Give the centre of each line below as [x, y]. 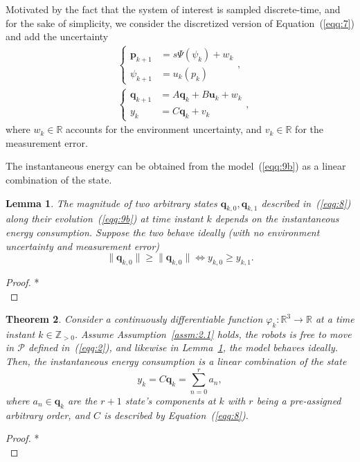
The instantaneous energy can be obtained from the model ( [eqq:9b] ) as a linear [176, 166]
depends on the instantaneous [277, 219]
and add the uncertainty [57, 36]
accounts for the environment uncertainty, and [164, 129]
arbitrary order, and [48, 415]
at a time [335, 319]
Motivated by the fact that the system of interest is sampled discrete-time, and [173, 9]
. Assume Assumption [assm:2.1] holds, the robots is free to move [213, 334]
